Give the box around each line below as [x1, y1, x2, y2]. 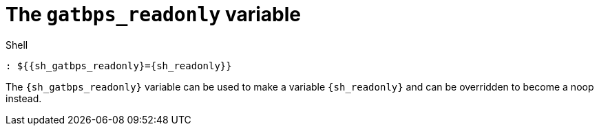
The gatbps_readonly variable [6, 3, 302, 26]
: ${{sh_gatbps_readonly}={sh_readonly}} [6, 60, 232, 71]
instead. [6, 92, 42, 104]
